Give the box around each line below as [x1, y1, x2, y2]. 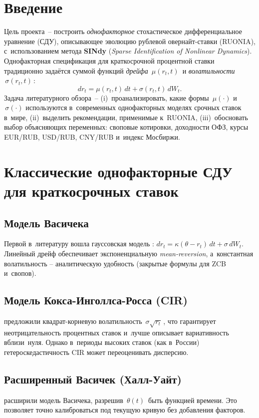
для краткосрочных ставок [4, 181, 179, 201]
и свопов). [4, 268, 36, 278]
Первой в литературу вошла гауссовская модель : [4, 238, 154, 249]
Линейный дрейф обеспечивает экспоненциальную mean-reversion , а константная [4, 248, 254, 259]
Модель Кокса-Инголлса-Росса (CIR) [4, 292, 188, 308]
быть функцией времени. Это [148, 394, 237, 405]
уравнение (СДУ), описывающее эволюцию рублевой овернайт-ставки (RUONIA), [4, 36, 256, 46]
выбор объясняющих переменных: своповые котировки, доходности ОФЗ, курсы [4, 122, 249, 132]
